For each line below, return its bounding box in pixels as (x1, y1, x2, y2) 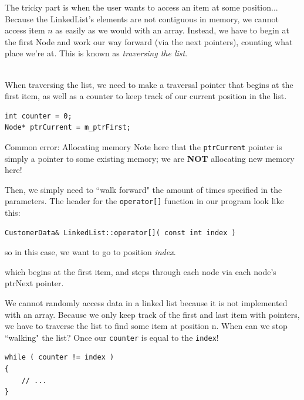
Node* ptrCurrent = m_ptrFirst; (5, 123, 131, 132)
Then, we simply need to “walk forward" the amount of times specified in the (5, 183, 282, 195)
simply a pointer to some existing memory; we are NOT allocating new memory (5, 152, 295, 164)
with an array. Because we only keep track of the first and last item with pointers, (5, 308, 300, 320)
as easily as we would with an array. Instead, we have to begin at (55, 24, 289, 36)
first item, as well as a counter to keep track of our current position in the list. (5, 90, 287, 102)
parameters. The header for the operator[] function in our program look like (5, 195, 284, 207)
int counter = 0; (5, 111, 72, 120)
